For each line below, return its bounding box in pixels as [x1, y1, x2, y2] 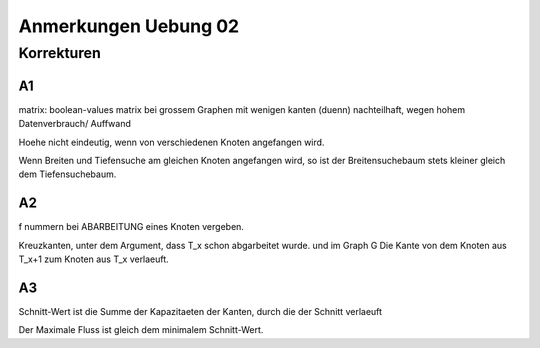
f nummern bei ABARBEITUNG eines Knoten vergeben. [18, 221, 245, 233]
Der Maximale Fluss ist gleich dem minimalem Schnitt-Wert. [18, 324, 264, 336]
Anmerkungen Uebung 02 [18, 15, 240, 37]
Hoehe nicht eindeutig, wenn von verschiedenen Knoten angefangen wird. [18, 136, 325, 148]
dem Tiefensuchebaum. [18, 168, 117, 180]
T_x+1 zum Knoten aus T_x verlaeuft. [18, 253, 169, 265]
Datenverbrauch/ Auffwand [18, 118, 132, 130]
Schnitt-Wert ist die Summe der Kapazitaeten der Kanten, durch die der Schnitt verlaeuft [18, 305, 383, 317]
